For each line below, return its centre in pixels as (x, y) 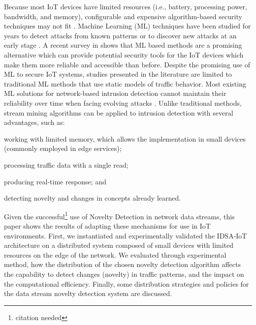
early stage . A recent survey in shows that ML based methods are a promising (123, 45)
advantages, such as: (34, 122)
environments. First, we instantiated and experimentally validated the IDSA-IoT (126, 235)
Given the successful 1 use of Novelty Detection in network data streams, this (119, 215)
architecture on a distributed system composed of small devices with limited (119, 245)
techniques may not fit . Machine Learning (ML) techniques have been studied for (128, 26)
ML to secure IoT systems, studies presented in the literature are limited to (118, 74)
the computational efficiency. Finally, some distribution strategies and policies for (127, 283)
